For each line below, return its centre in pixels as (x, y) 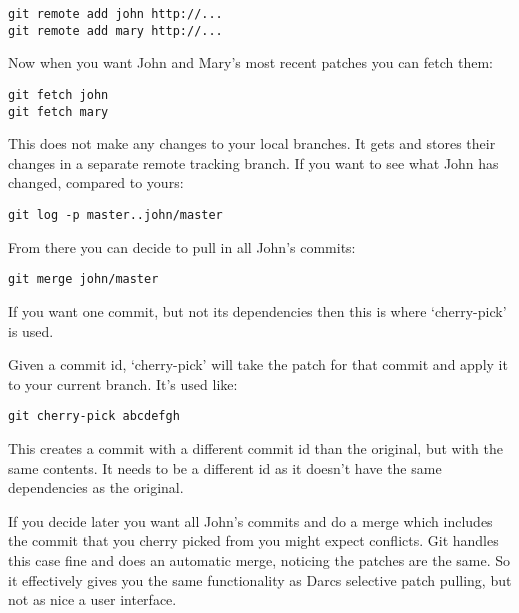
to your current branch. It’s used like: (123, 383)
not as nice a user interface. (92, 599)
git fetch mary (58, 111)
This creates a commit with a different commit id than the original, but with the (255, 447)
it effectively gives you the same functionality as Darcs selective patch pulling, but (260, 579)
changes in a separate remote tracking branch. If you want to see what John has (253, 162)
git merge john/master (83, 279)
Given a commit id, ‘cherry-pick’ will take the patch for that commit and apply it (258, 364)
